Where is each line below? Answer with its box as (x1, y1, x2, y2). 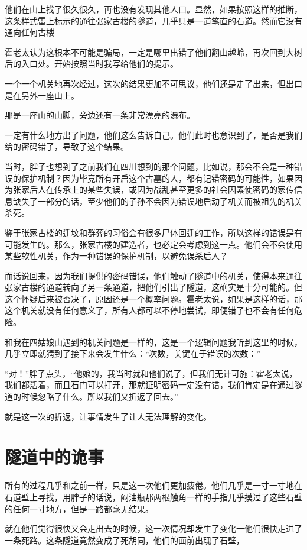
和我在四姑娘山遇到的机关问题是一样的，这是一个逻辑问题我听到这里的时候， (5, 335, 302, 348)
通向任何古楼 (5, 26, 54, 38)
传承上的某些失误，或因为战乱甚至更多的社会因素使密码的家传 (54, 183, 294, 196)
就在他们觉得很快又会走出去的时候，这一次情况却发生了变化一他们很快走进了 (5, 522, 302, 535)
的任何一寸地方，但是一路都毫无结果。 (5, 502, 153, 515)
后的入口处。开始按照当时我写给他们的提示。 (5, 57, 178, 70)
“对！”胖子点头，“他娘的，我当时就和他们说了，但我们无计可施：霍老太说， (5, 367, 298, 379)
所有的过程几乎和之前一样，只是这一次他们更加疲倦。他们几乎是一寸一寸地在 (5, 479, 302, 491)
